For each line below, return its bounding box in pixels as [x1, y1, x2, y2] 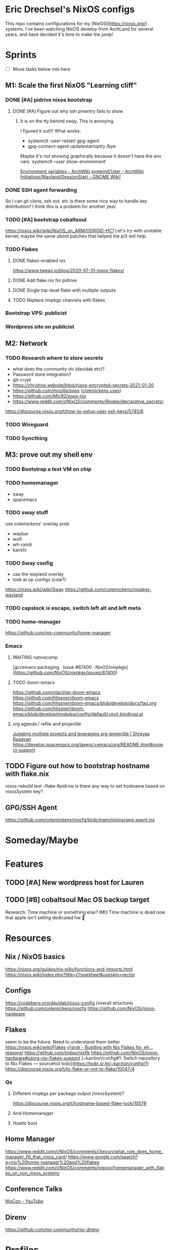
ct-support [12, 747, 36, 753]
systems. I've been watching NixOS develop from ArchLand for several [5, 25, 153, 32]
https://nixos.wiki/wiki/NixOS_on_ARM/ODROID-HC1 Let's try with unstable [5, 228, 162, 234]
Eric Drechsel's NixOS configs [5, 4, 135, 15]
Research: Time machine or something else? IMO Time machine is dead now [5, 909, 165, 915]
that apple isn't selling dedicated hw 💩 [5, 914, 85, 921]
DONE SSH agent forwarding [5, 186, 77, 193]
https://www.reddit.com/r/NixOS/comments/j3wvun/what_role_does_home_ [5, 1148, 163, 1154]
